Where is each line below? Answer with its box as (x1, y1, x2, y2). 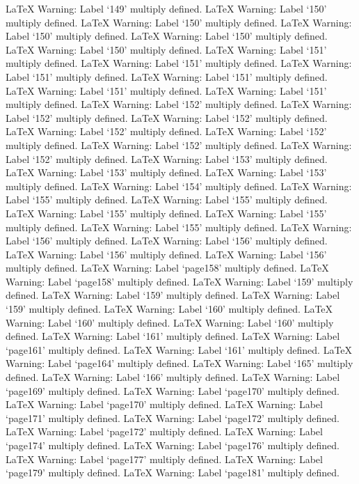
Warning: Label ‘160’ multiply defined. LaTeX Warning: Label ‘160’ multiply (6, 315, 334, 329)
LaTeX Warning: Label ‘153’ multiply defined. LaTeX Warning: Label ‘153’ (6, 165, 327, 180)
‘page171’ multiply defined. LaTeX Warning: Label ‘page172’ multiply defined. (6, 410, 340, 425)
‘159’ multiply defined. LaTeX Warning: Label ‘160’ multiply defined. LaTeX (6, 302, 333, 316)
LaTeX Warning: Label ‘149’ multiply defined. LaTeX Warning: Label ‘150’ (6, 1, 327, 15)
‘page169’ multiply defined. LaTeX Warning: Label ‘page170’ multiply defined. (6, 383, 340, 398)
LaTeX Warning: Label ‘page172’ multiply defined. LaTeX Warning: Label (6, 424, 323, 439)
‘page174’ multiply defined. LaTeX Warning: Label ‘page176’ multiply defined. (6, 438, 340, 452)
